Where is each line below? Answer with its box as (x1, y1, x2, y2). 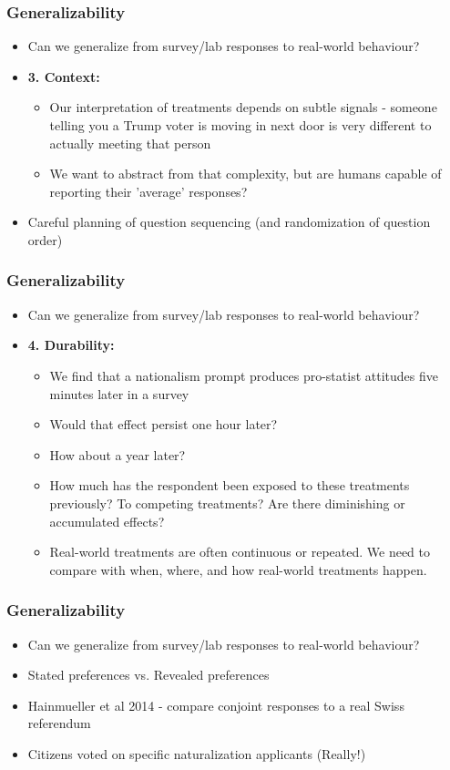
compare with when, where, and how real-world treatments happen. (49, 560, 427, 579)
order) (27, 230, 63, 249)
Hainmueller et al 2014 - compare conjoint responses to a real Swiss (27, 695, 404, 714)
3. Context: (27, 67, 100, 86)
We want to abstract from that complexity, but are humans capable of (49, 164, 442, 183)
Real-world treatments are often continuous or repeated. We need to (49, 542, 431, 561)
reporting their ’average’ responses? (49, 181, 248, 200)
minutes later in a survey (49, 384, 189, 403)
